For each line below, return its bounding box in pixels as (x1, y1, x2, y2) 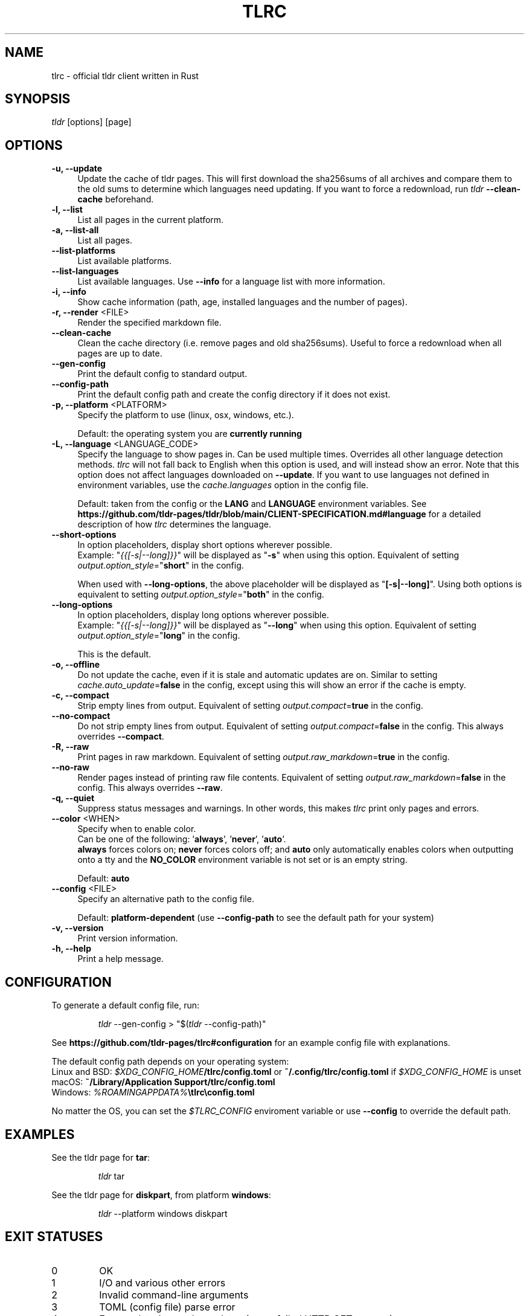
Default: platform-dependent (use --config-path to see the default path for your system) (77, 912, 434, 923)
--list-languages (51, 266, 119, 277)
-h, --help (51, 943, 91, 954)
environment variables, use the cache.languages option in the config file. (77, 480, 369, 491)
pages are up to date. (77, 348, 162, 359)
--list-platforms (51, 245, 116, 256)
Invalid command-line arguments (99, 1288, 249, 1301)
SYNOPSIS (5, 91, 71, 107)
